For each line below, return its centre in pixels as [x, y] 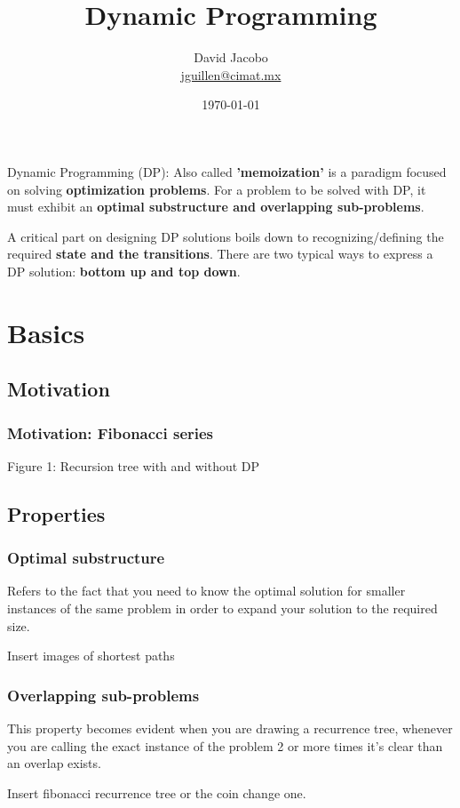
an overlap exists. [54, 763]
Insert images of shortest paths [91, 656]
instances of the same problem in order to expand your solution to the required [222, 608]
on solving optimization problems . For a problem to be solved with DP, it [217, 189]
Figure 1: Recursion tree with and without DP [134, 465]
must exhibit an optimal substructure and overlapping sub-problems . [216, 207]
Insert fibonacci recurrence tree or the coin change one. [157, 792]
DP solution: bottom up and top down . [124, 271]
